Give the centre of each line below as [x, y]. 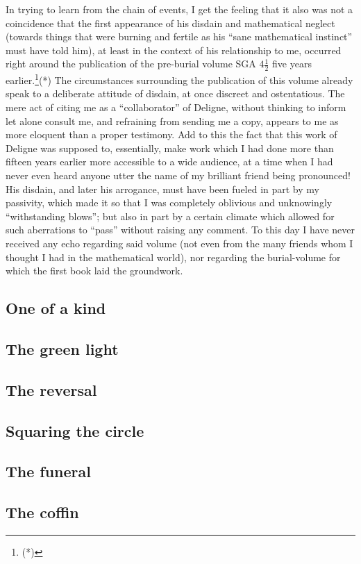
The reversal [51, 389]
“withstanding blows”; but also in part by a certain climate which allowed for [170, 216]
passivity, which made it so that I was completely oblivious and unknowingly [169, 202]
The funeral [48, 471]
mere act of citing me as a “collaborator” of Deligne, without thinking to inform [176, 107]
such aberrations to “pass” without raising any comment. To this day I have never [180, 230]
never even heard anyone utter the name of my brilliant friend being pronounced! [178, 175]
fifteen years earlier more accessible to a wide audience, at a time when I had [169, 161]
